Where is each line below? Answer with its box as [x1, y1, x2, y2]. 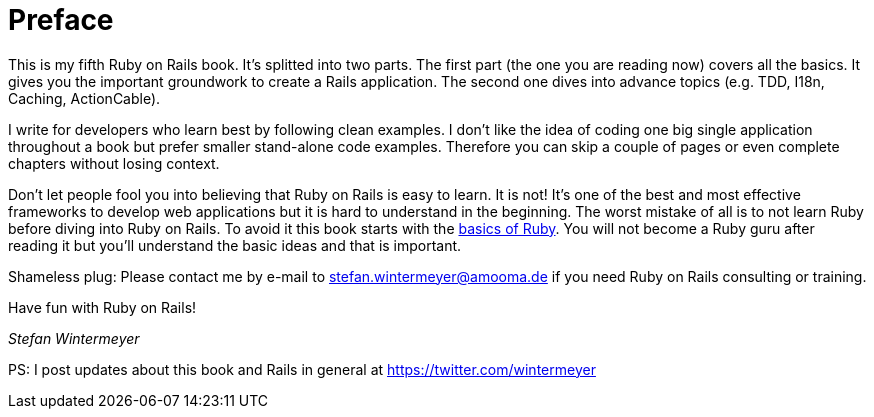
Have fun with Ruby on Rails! [8, 298, 197, 316]
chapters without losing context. [8, 154, 220, 172]
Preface [8, 3, 114, 37]
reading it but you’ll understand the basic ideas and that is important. [8, 236, 462, 254]
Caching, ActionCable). [8, 89, 161, 107]
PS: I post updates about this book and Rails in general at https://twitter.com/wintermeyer [8, 360, 596, 378]
